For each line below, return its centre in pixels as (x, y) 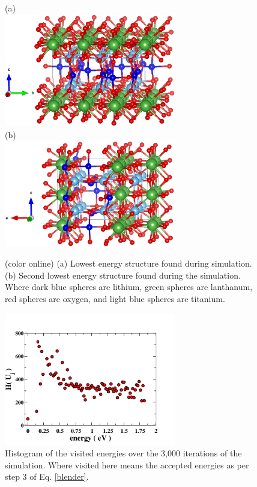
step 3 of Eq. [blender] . (47, 476)
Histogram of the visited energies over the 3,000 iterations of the (123, 453)
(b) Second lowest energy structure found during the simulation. (123, 275)
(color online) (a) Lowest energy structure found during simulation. (128, 263)
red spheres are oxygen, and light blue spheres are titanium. (115, 298)
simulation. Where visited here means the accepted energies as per (127, 464)
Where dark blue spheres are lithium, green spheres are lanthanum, (129, 287)
